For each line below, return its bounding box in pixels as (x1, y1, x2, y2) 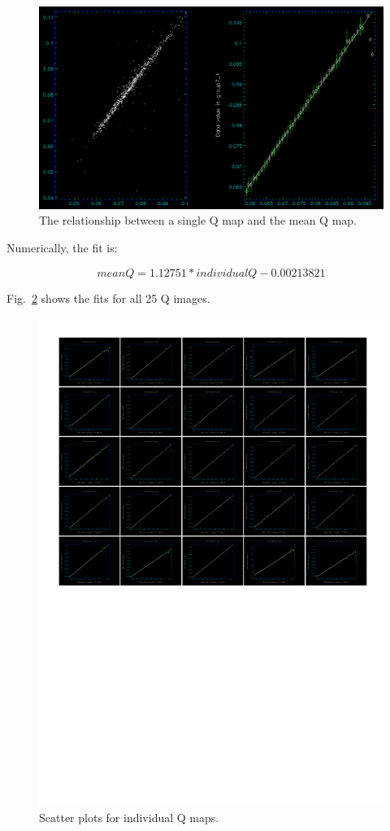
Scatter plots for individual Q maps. (39, 809, 219, 826)
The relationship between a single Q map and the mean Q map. (39, 212, 357, 229)
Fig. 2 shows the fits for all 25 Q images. (6, 289, 210, 306)
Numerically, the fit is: (6, 239, 118, 256)
